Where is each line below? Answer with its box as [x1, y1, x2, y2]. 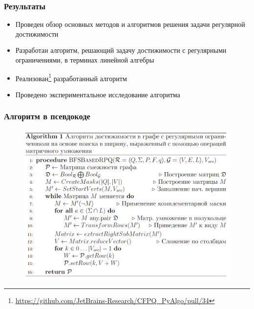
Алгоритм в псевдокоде [4, 110, 90, 122]
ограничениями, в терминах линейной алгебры [15, 55, 154, 65]
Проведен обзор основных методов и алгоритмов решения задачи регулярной [15, 19, 245, 29]
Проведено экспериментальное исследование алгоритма [15, 89, 180, 99]
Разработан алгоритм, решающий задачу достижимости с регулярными [15, 45, 227, 55]
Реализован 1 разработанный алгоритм [15, 71, 127, 83]
